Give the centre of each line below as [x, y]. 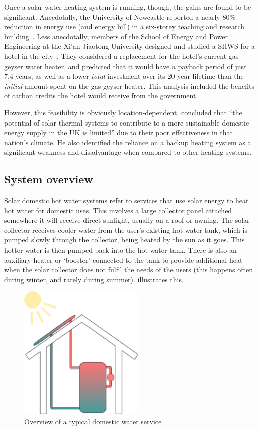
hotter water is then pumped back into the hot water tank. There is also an [120, 250]
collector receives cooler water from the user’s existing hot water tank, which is [126, 230]
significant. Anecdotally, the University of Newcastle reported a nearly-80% [120, 16]
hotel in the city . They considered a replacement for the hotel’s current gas [121, 56]
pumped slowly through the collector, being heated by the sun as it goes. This [124, 240]
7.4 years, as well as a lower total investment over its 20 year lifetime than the [124, 76]
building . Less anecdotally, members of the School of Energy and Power [116, 36]
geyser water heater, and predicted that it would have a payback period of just [125, 66]
